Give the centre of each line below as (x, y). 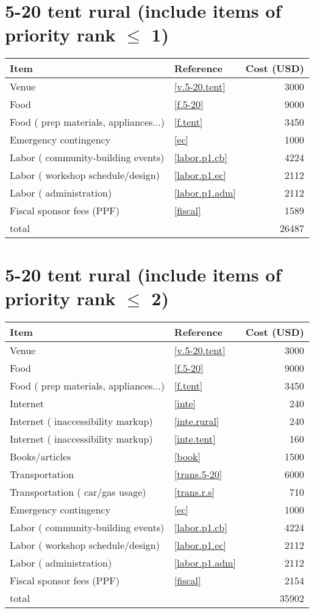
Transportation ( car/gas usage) (78, 491)
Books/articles (41, 456)
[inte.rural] (197, 421)
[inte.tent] (195, 438)
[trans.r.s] (194, 491)
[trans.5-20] (198, 474)
